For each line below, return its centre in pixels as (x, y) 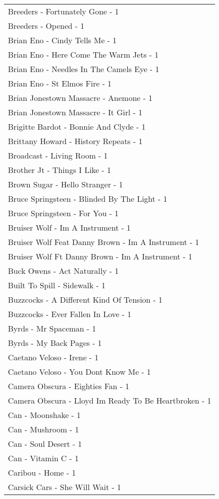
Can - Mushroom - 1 (44, 429)
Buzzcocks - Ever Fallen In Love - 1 (70, 314)
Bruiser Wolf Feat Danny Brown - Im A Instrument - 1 (104, 242)
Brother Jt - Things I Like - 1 (59, 170)
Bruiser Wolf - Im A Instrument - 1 (69, 227)
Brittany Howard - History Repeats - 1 (75, 141)
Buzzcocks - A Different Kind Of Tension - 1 (85, 299)
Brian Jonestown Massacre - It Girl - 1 (75, 112)
